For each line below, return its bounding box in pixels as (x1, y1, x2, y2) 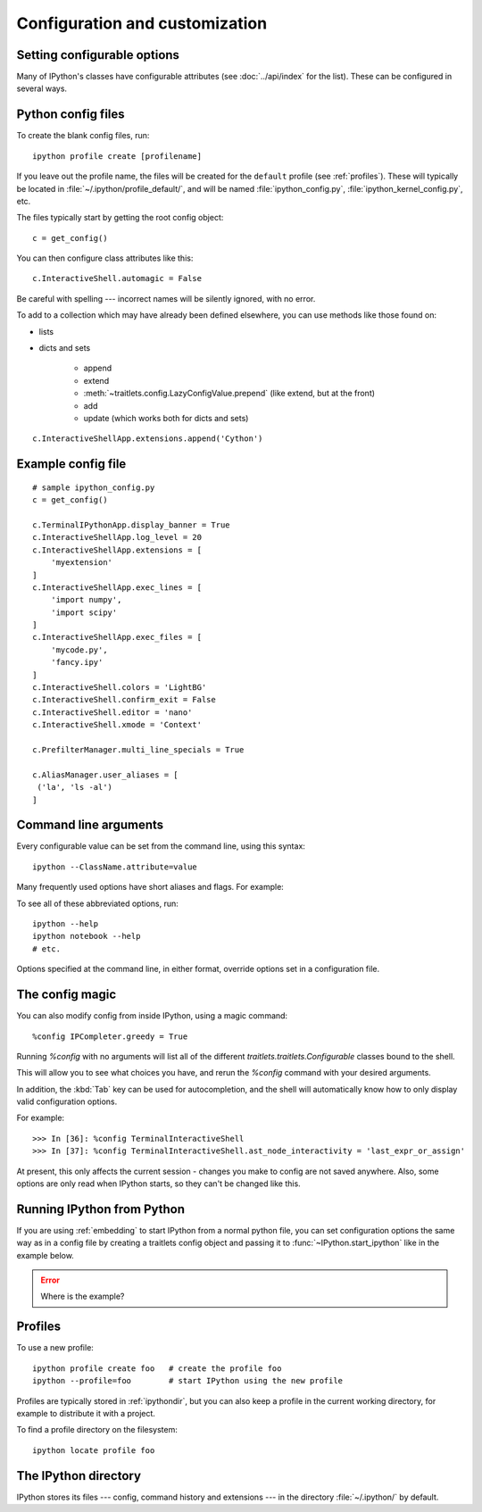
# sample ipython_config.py (32, 482, 155, 493)
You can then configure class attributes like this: (16, 253, 194, 263)
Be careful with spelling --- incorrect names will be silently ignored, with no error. (16, 293, 316, 303)
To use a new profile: (16, 1342, 94, 1353)
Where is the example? (40, 1291, 125, 1302)
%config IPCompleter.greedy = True (32, 1031, 188, 1042)
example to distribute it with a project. (16, 1408, 156, 1418)
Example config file (16, 456, 127, 472)
